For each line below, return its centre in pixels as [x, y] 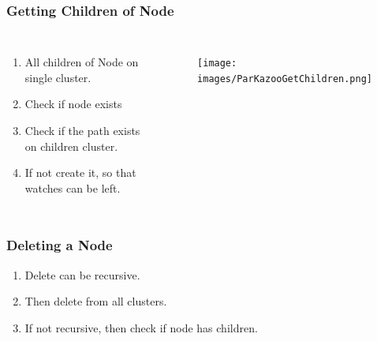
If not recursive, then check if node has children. [141, 327]
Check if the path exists [82, 130]
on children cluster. [71, 146]
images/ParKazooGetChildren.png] [285, 79]
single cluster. [58, 77]
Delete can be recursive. [82, 274]
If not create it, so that [80, 172]
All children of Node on [82, 62]
